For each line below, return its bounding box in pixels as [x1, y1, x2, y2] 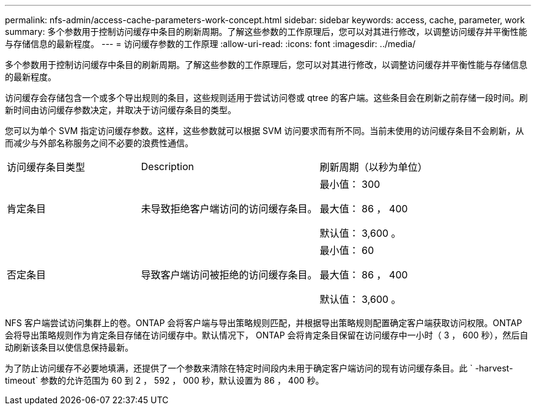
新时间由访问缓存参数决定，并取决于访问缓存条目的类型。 [5, 105, 236, 115]
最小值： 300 [319, 178, 381, 190]
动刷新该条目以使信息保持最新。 [5, 342, 133, 352]
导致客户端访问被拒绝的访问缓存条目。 [141, 269, 318, 281]
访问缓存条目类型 [7, 161, 86, 173]
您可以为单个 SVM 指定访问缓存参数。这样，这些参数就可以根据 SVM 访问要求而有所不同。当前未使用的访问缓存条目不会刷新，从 [5, 125, 524, 136]
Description [141, 160, 194, 173]
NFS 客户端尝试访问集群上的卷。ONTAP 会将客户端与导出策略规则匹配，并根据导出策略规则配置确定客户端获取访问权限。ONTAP [5, 318, 523, 328]
